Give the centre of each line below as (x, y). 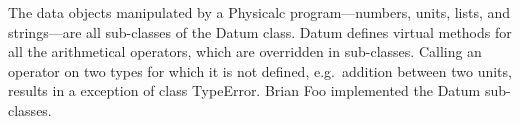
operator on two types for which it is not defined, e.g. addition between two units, (260, 70)
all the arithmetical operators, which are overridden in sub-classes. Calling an (245, 51)
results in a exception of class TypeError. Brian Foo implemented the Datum (244, 90)
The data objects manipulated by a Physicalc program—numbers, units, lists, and (259, 12)
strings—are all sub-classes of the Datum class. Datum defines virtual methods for (260, 31)
